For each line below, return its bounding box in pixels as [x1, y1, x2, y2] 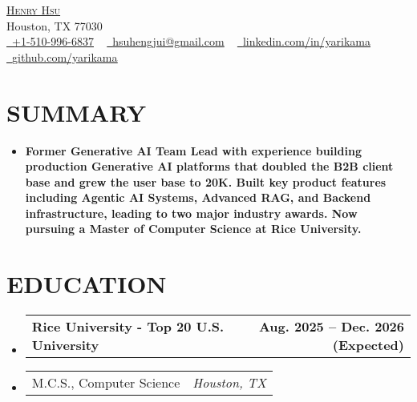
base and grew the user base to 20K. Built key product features [25, 173, 387, 190]
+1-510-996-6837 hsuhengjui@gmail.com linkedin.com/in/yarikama [12, 33, 370, 50]
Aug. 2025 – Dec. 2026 [258, 317, 404, 336]
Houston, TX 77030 [6, 17, 103, 34]
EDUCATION [6, 267, 167, 300]
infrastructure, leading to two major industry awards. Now [25, 204, 358, 221]
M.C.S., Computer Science [31, 373, 180, 392]
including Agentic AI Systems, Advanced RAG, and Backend [25, 189, 371, 206]
